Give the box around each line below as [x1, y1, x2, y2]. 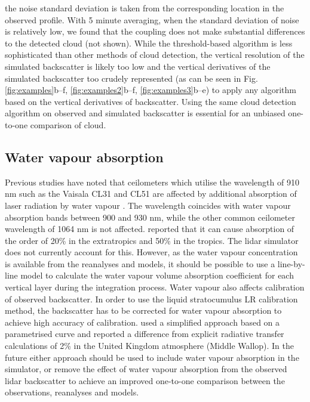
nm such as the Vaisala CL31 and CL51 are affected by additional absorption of [5, 187, 297, 200]
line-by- [277, 257, 305, 270]
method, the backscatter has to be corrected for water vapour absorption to [5, 304, 282, 317]
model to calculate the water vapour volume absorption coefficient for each [20, 269, 294, 282]
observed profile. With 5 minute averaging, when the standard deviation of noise [5, 13, 299, 26]
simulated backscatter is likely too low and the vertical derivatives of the [5, 60, 271, 72]
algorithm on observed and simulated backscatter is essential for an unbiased [5, 107, 286, 119]
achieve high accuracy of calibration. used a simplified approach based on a [5, 316, 280, 328]
